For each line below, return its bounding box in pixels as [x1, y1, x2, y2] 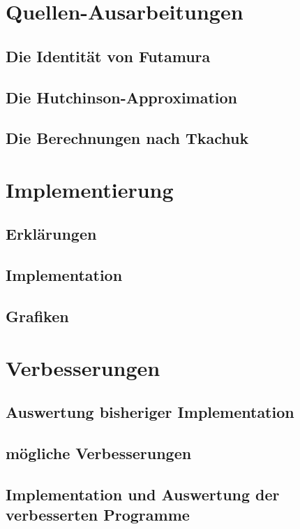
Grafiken [6, 305, 69, 327]
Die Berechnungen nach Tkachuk [6, 127, 249, 149]
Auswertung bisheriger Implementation [6, 401, 294, 423]
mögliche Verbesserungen [6, 442, 192, 463]
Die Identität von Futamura [6, 45, 211, 66]
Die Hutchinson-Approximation [6, 86, 238, 108]
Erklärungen [6, 223, 97, 245]
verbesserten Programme [6, 504, 190, 526]
